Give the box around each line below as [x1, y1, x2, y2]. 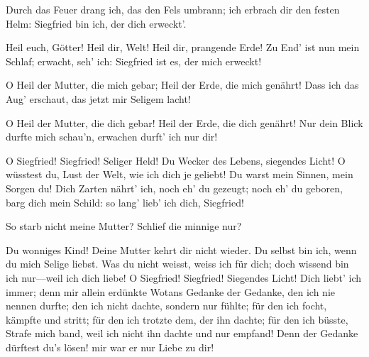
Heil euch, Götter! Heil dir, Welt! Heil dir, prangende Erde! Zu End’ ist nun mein [6, 40, 360, 55]
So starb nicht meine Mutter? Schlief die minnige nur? [6, 219, 242, 234]
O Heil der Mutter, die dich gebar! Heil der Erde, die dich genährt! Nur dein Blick [6, 115, 363, 130]
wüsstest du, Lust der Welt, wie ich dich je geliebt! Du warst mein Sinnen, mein [6, 167, 353, 182]
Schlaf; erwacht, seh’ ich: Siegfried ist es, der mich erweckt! [6, 53, 262, 68]
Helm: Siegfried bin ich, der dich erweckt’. [6, 16, 187, 31]
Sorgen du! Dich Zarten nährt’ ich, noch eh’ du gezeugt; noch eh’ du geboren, [6, 180, 343, 195]
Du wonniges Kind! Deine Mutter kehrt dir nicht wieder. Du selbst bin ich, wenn [6, 242, 357, 257]
